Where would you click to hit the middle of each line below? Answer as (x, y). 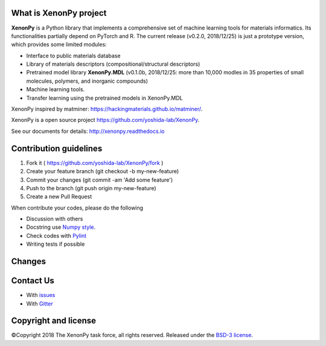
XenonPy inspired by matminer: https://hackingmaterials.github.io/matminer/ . (107, 109)
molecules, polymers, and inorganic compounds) (87, 81)
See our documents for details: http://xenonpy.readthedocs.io (88, 131)
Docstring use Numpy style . (61, 227)
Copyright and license (54, 321)
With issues (41, 295)
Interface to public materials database (73, 56)
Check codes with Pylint (56, 235)
